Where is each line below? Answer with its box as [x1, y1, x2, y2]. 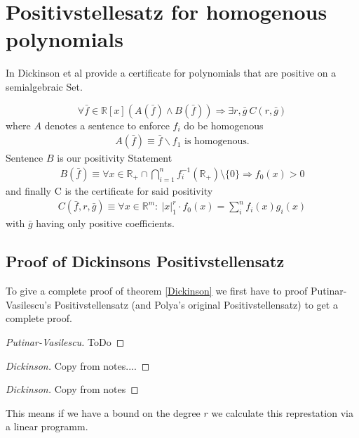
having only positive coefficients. [36, 216, 175, 231]
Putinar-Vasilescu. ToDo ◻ [6, 334, 125, 349]
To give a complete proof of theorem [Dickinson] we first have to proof [6, 283, 308, 298]
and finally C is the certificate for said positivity [6, 183, 213, 198]
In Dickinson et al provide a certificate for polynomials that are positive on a [6, 65, 337, 80]
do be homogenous [184, 117, 264, 132]
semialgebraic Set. [6, 79, 83, 94]
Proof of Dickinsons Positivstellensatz [6, 250, 285, 272]
